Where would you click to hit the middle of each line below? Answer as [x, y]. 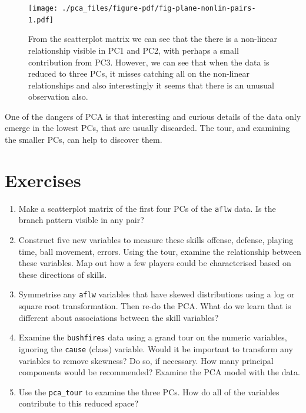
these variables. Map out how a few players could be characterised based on [155, 263]
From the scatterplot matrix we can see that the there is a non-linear [153, 39]
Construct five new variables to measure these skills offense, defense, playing [156, 240]
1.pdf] [41, 20]
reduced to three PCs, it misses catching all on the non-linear [139, 73]
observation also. [58, 96]
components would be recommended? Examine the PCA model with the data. [159, 372]
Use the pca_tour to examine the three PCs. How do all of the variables [149, 391]
